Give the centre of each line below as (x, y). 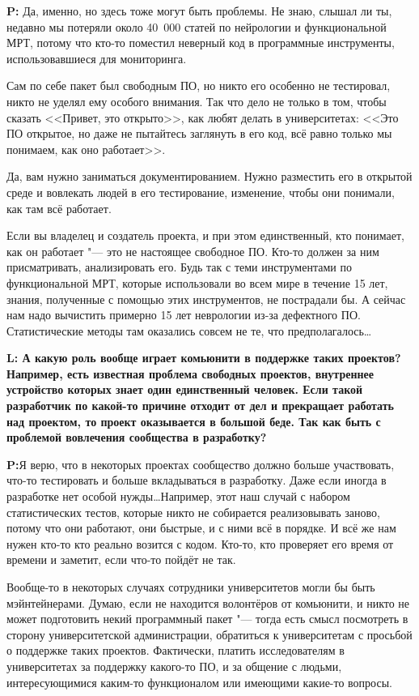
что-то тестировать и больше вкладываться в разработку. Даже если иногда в (197, 480)
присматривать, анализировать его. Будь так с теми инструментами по (179, 267)
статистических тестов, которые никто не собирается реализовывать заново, (193, 512)
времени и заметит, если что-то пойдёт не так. (121, 559)
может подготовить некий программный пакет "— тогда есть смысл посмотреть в (207, 619)
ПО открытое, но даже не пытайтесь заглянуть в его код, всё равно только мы (199, 133)
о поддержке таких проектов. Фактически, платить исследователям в (176, 650)
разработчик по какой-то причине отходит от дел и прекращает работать (200, 406)
